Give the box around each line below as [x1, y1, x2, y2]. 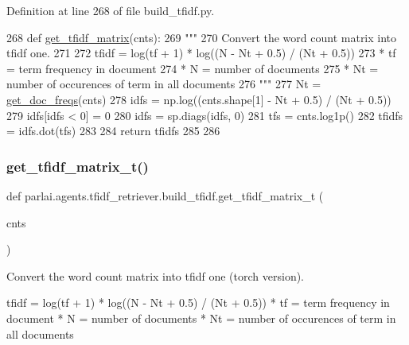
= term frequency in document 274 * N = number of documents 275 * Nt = [6, 60, 379, 76]
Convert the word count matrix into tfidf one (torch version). [6, 267, 305, 284]
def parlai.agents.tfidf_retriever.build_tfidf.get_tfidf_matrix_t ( [6, 187, 324, 204]
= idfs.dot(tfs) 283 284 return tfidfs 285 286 [6, 122, 220, 139]
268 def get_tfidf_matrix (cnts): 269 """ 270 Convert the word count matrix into [6, 29, 397, 45]
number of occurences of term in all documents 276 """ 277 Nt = [6, 76, 321, 92]
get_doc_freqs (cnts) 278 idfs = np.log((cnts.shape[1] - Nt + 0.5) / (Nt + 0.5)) [6, 91, 391, 107]
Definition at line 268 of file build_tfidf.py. [6, 2, 215, 18]
